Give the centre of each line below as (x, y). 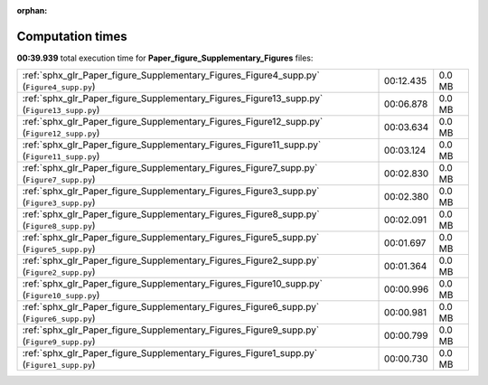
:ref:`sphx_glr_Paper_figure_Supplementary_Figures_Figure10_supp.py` (172, 284)
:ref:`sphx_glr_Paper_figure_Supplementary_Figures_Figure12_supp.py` (173, 122)
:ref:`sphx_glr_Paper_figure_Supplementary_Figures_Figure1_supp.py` (170, 353)
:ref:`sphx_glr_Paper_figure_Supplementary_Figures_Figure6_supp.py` (171, 307)
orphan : (32, 10)
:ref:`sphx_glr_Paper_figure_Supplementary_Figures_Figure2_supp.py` (171, 260)
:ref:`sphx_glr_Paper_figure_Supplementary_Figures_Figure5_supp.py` (171, 238)
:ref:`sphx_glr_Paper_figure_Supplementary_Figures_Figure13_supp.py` (173, 99)
